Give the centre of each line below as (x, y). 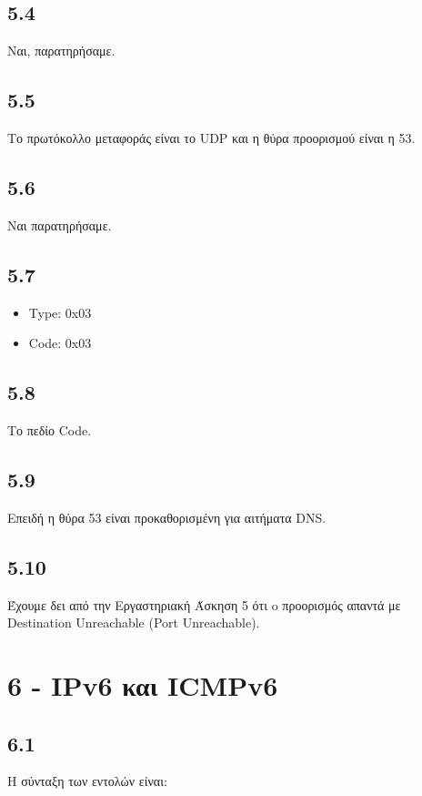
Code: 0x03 (60, 343)
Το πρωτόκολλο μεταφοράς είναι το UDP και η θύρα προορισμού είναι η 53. (211, 138)
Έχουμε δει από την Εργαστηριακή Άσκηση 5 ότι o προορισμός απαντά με (204, 604)
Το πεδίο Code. (50, 429)
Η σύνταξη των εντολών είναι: (87, 781)
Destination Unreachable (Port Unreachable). (134, 623)
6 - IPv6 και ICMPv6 (143, 684)
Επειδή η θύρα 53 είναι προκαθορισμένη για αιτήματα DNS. (167, 517)
